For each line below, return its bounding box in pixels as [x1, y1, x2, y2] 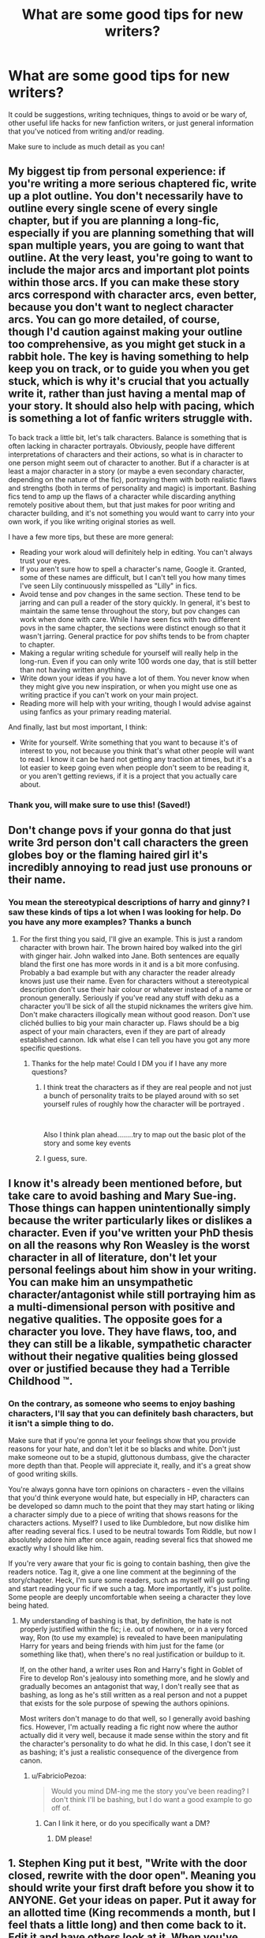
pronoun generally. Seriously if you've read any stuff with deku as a [19, 994, 240, 1003]
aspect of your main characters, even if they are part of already [19, 1027, 226, 1036]
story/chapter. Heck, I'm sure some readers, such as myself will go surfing [8, 1575, 250, 1585]
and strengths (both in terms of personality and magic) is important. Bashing [8, 483, 256, 492]
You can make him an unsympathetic [8, 1275, 193, 1289]
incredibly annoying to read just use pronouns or [8, 861, 252, 874]
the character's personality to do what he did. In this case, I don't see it [19, 1739, 251, 1748]
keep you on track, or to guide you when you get [8, 362, 250, 376]
